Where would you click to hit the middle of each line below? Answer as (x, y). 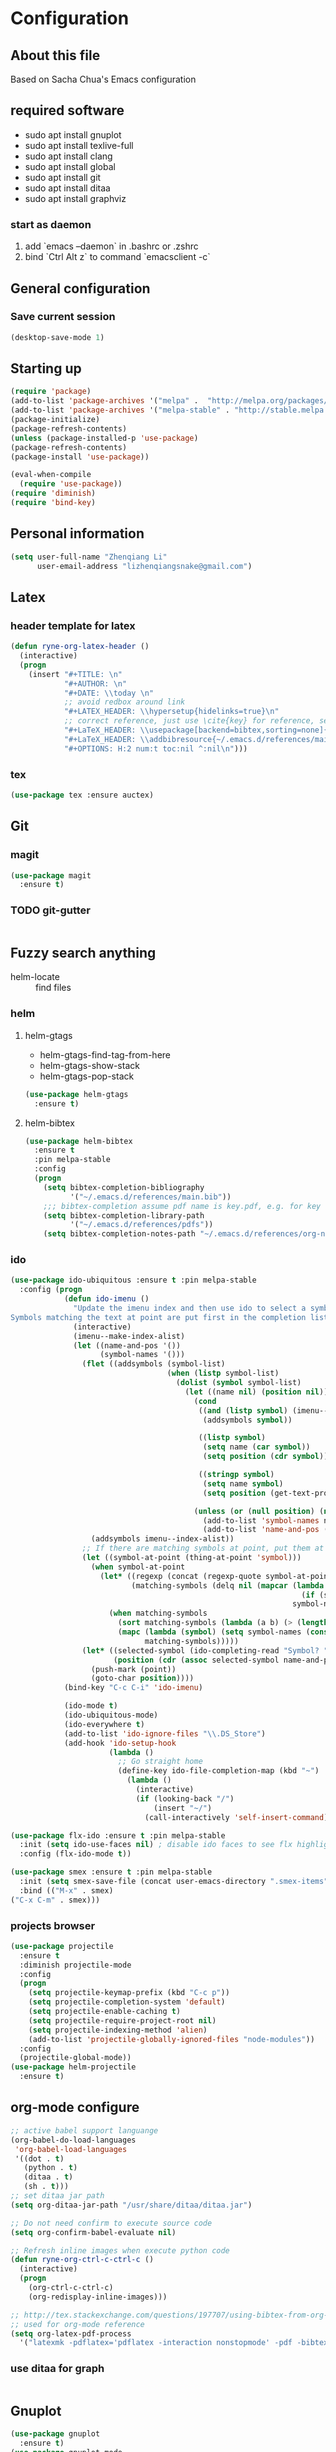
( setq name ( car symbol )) (256, 1447)
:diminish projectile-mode (75, 1965)
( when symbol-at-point (138, 1567)
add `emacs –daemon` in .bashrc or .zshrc (111, 246)
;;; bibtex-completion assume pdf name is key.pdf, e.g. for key (182, 1206)
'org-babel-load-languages (71, 2149)
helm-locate (35, 977)
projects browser (53, 1925)
